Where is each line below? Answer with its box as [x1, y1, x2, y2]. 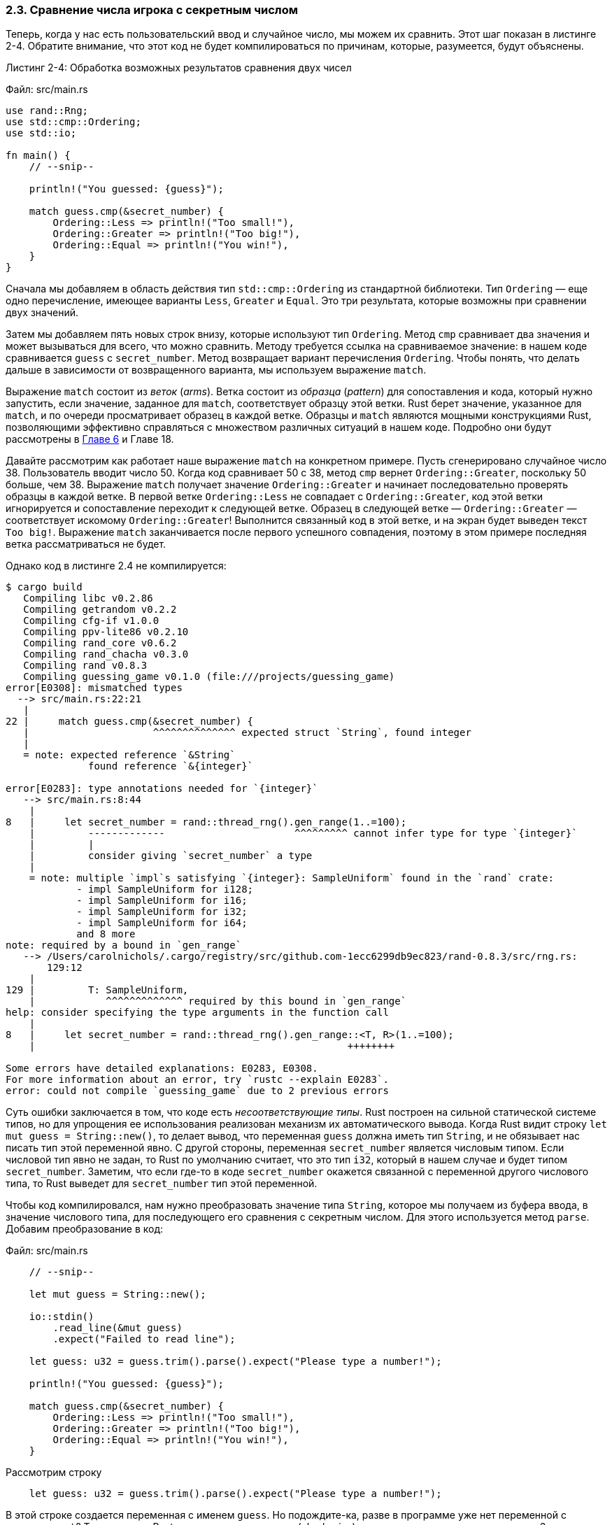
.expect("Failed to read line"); [52, 1333, 236, 1345]
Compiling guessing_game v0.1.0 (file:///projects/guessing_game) [23, 671, 395, 683]
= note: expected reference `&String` [23, 749, 236, 761]
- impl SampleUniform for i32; [76, 906, 248, 918]
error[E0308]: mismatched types [6, 682, 183, 694]
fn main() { [6, 150, 71, 162]
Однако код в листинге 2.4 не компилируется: [6, 560, 227, 572]
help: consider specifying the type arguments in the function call [6, 1007, 389, 1019]
